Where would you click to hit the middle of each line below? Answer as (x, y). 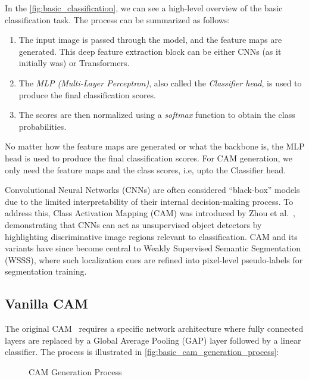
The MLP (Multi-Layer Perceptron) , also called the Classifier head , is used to (160, 82)
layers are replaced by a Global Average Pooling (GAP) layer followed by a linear (153, 340)
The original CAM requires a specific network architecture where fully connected (154, 328)
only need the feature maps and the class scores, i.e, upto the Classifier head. (145, 169)
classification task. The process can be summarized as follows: (118, 19)
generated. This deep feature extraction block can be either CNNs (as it (150, 51)
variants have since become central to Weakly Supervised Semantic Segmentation (153, 248)
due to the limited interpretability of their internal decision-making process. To (149, 201)
